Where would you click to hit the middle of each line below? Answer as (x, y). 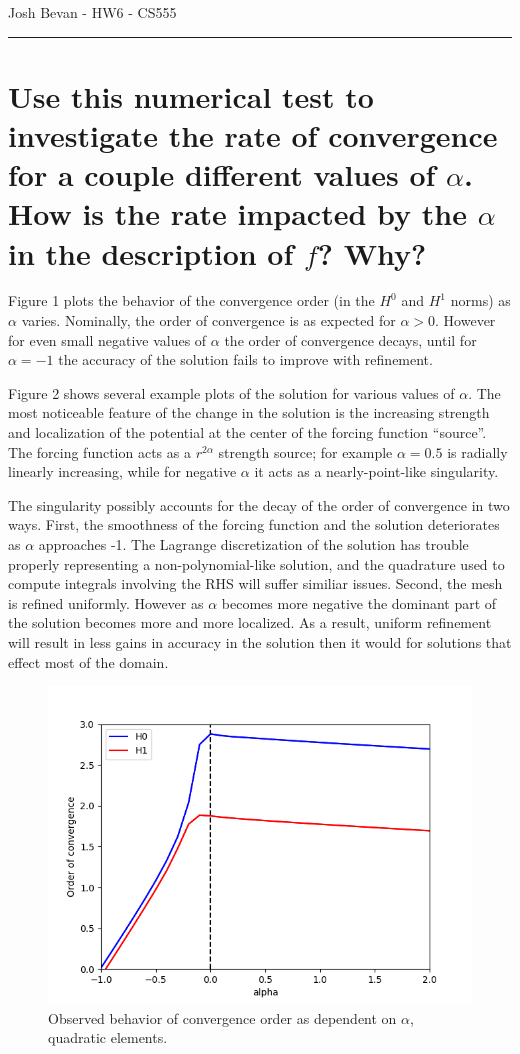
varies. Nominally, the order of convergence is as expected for (208, 320)
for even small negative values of (107, 339)
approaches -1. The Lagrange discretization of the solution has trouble (253, 544)
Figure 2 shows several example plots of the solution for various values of (231, 392)
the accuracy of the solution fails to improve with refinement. (245, 359)
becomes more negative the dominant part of (359, 602)
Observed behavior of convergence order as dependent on (222, 1017)
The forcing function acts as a (99, 451)
